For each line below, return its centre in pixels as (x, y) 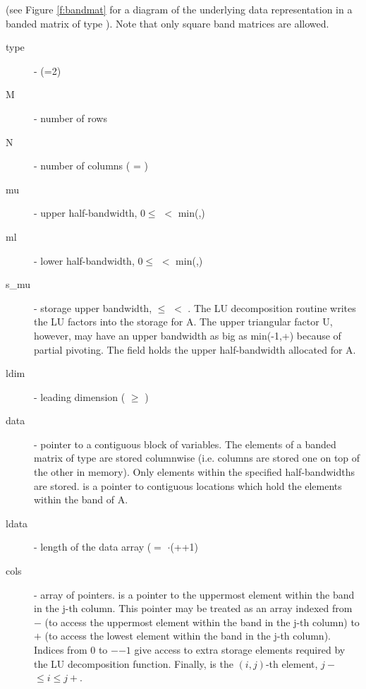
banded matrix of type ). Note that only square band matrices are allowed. (167, 23)
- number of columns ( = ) (91, 166)
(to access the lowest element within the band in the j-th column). (188, 636)
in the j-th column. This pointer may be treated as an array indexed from (193, 608)
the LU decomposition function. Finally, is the (134, 663)
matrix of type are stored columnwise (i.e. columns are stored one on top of (197, 458)
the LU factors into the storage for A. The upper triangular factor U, (183, 322)
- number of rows (71, 118)
